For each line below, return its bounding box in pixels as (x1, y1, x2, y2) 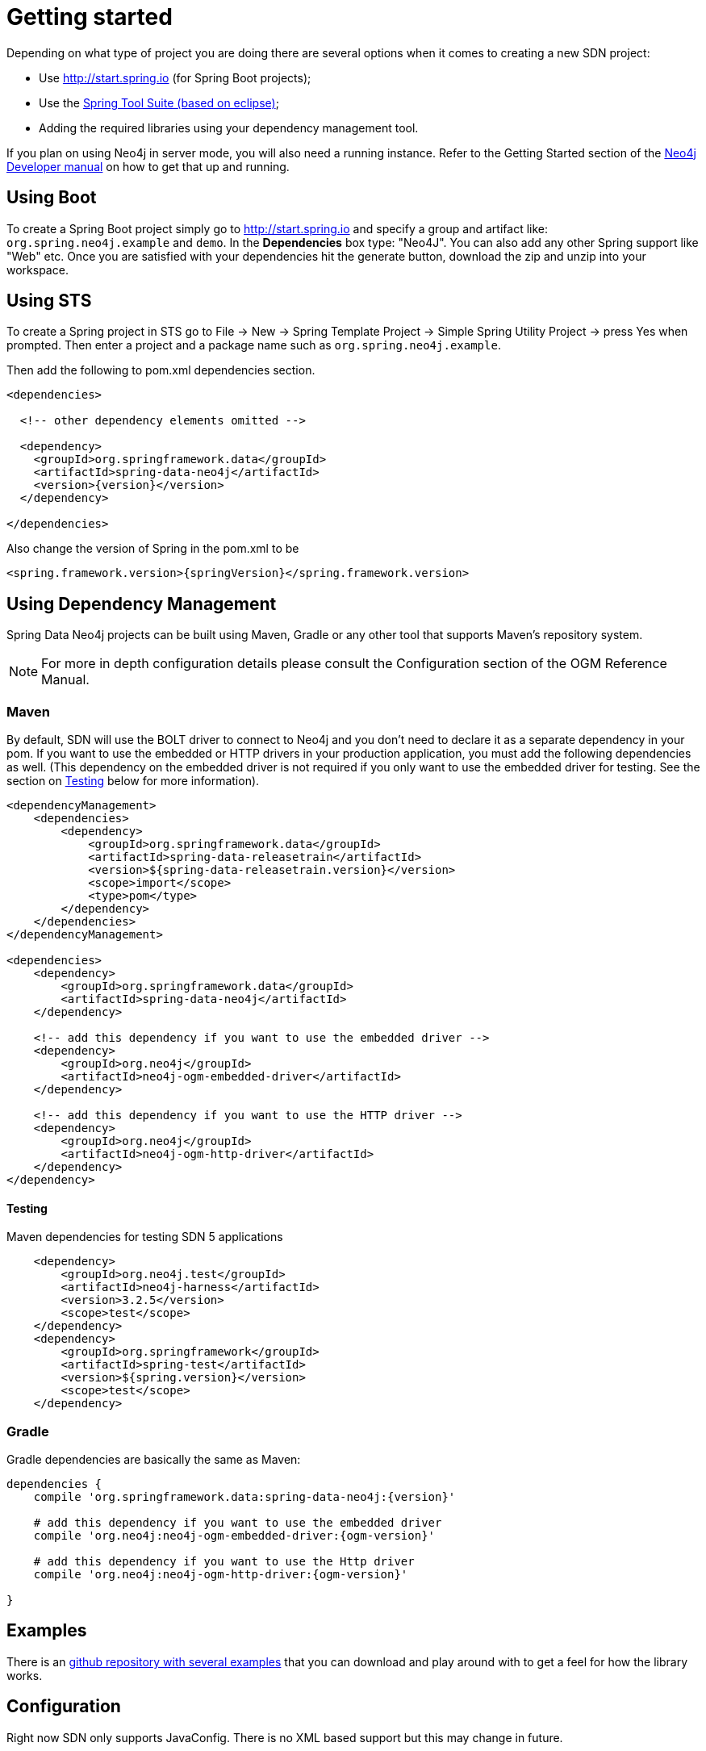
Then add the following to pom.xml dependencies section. (6, 363, 315, 378)
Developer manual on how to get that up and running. (6, 159, 290, 173)
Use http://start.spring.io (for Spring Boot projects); (39, 70, 311, 85)
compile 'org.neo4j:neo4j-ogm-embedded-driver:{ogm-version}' (33, 1529, 436, 1542)
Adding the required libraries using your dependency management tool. (39, 120, 419, 135)
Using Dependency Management (6, 593, 277, 614)
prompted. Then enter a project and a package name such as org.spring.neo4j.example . (6, 338, 501, 353)
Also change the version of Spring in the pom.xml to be (6, 541, 299, 556)
